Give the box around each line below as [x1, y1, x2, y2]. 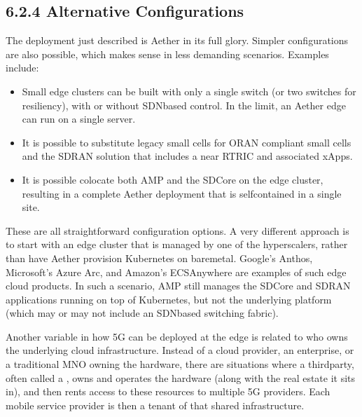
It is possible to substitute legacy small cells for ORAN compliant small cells [22, 135, 351, 149]
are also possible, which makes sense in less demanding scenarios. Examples [6, 46, 329, 61]
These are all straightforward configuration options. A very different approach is [6, 223, 349, 238]
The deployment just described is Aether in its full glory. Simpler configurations [6, 33, 349, 48]
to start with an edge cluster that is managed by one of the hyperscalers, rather [6, 237, 348, 252]
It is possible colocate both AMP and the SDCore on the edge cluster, [22, 172, 323, 186]
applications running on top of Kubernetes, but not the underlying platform [6, 292, 332, 306]
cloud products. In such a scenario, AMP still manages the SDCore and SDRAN [6, 278, 351, 293]
